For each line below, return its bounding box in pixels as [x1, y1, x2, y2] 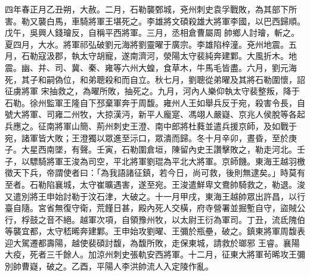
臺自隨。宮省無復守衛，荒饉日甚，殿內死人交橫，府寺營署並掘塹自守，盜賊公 [5, 201, 305, 214]
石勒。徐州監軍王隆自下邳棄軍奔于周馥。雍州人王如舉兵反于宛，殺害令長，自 [5, 96, 305, 108]
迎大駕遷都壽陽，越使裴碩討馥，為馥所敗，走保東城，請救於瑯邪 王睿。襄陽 [5, 236, 300, 249]
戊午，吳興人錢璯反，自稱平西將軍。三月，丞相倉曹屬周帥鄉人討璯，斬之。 [5, 26, 299, 39]
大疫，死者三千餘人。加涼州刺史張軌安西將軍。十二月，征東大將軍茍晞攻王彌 [5, 248, 305, 261]
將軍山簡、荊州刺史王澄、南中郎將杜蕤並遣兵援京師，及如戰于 [54, 119, 297, 132]
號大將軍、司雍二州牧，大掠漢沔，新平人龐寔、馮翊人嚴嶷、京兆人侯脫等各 [5, 108, 297, 120]
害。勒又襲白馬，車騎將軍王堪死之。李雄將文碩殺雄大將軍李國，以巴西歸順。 [5, 14, 305, 27]
